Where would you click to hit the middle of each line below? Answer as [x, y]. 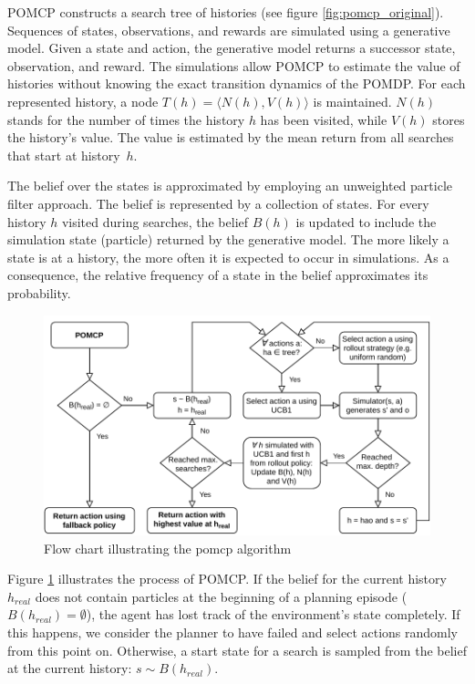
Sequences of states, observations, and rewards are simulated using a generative [229, 30]
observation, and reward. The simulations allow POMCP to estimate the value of [234, 65]
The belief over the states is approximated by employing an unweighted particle [230, 186]
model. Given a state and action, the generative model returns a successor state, [232, 48]
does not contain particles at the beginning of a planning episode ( [221, 596]
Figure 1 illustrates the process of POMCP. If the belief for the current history [227, 579]
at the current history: [70, 668]
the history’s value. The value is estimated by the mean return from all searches [231, 137]
